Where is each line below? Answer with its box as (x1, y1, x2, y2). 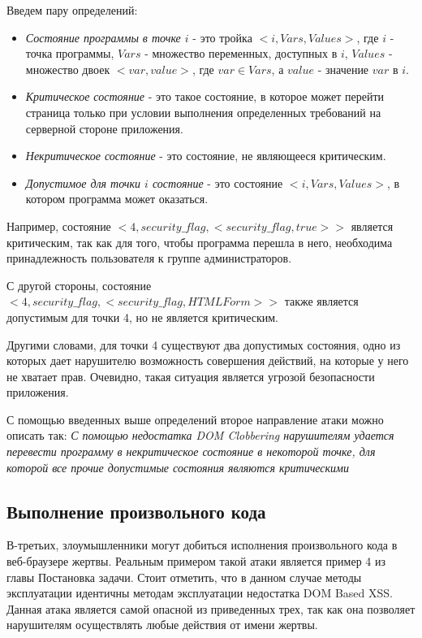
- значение (317, 60, 369, 77)
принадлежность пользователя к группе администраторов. (6, 250, 292, 267)
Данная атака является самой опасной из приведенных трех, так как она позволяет (6, 600, 416, 617)
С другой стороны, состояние (6, 276, 152, 293)
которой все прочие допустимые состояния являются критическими (6, 458, 350, 475)
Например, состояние (6, 217, 111, 234)
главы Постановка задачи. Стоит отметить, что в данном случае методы (6, 568, 362, 585)
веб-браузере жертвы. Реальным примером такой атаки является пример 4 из (6, 553, 385, 570)
